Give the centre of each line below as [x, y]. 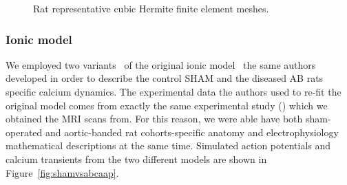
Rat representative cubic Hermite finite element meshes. [151, 8]
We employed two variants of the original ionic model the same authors [161, 64]
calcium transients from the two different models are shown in [136, 159]
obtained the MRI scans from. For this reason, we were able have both [154, 119]
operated [24, 132]
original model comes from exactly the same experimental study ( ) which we [167, 105]
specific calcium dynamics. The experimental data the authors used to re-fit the [173, 91]
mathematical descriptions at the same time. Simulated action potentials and [168, 145]
